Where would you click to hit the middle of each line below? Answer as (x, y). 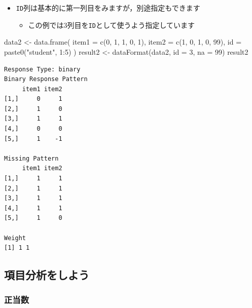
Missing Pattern (31, 158)
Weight (15, 238)
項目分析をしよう (47, 275)
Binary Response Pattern (46, 79)
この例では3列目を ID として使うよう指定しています (112, 25)
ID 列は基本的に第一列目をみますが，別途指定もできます (108, 8)
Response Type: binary (42, 69)
